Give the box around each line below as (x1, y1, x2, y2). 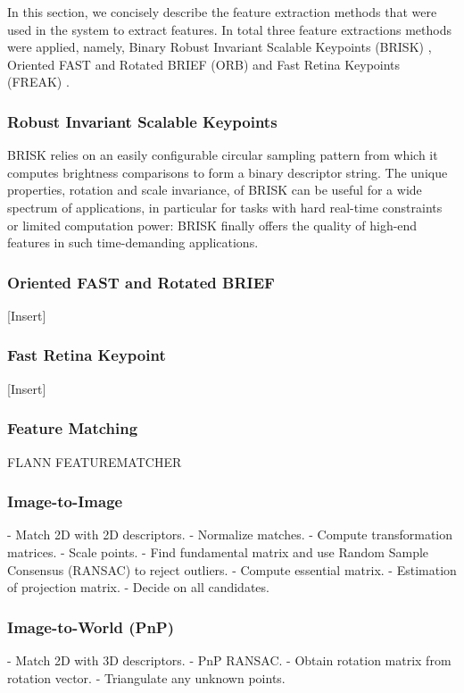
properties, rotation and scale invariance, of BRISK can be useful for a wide (7, 180, 422, 199)
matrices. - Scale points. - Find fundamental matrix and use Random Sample (7, 543, 429, 561)
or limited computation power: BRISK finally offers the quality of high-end (7, 215, 418, 234)
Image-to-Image (7, 490, 123, 513)
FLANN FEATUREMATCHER (7, 452, 182, 471)
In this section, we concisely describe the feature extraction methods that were (7, 3, 437, 21)
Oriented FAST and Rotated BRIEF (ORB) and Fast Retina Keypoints (7, 54, 401, 73)
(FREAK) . (7, 72, 70, 91)
